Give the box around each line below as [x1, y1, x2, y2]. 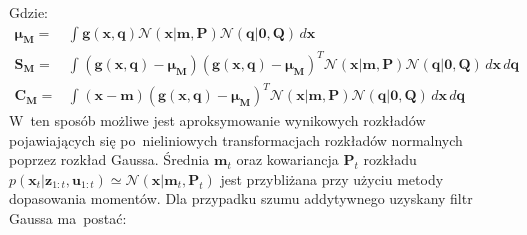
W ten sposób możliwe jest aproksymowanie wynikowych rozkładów [9, 110, 426, 131]
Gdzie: [9, 2, 48, 22]
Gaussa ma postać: [9, 208, 127, 229]
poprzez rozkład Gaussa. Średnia [9, 149, 210, 170]
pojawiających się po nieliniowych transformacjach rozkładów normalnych [9, 129, 463, 150]
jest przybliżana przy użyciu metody [220, 168, 444, 189]
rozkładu [363, 149, 417, 170]
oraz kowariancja [236, 149, 339, 170]
